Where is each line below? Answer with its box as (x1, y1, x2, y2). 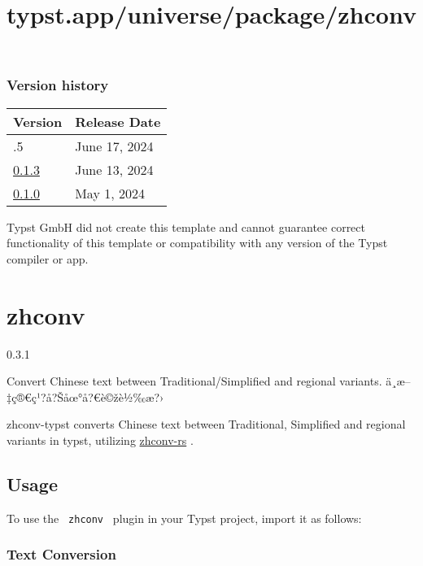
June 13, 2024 (75, 159, 154, 179)
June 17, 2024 (75, 136, 154, 155)
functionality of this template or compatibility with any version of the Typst (7, 234, 388, 251)
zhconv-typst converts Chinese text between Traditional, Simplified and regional (7, 416, 406, 433)
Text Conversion (7, 544, 116, 564)
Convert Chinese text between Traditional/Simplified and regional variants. (7, 372, 382, 390)
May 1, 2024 (75, 183, 145, 202)
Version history (7, 75, 109, 95)
